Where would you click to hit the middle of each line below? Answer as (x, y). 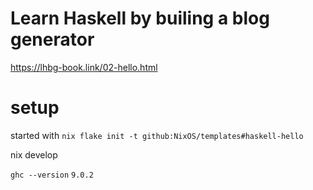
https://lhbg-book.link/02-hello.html (84, 67)
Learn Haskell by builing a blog (140, 18)
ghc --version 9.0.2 (52, 175)
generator (52, 39)
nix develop (34, 154)
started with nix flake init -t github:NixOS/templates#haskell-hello (157, 135)
